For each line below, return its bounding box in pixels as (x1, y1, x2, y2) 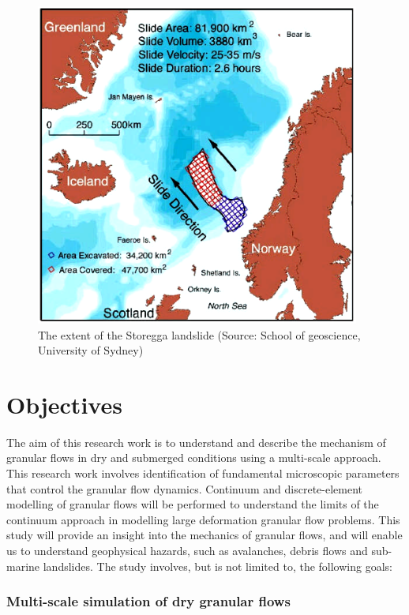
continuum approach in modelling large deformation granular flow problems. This (6, 511, 400, 527)
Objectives (6, 388, 122, 420)
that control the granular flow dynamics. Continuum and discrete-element (6, 480, 363, 497)
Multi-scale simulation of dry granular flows (6, 591, 291, 611)
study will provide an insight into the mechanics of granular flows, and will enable (6, 527, 403, 543)
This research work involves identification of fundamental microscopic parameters (6, 465, 400, 482)
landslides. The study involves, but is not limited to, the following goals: (43, 557, 392, 574)
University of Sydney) (38, 342, 144, 358)
